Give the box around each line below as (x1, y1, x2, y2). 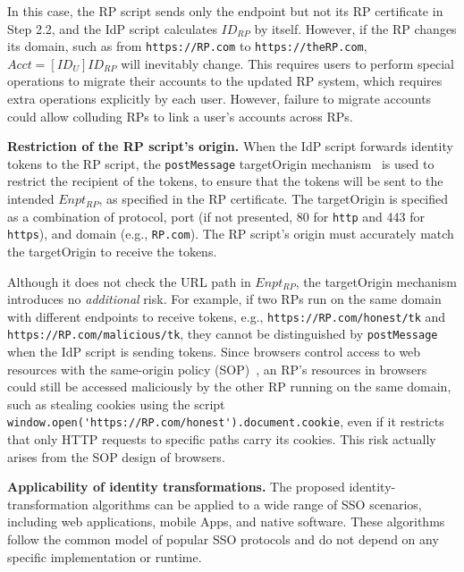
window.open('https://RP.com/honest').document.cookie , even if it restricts (7, 412, 444, 431)
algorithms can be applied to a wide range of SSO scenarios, (92, 494, 422, 513)
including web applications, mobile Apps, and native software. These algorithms (7, 512, 445, 531)
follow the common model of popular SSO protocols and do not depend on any (7, 530, 439, 549)
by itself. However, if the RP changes (254, 19, 457, 38)
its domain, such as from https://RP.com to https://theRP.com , (7, 37, 367, 55)
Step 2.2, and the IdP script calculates (7, 19, 217, 38)
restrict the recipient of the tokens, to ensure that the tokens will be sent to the (7, 172, 443, 190)
